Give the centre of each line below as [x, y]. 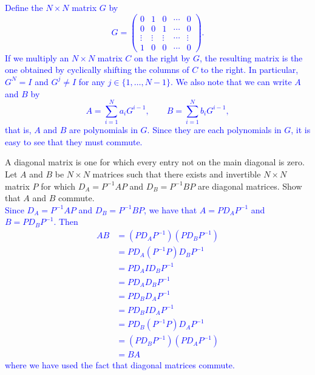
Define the [24, 7]
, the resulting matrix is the [251, 57]
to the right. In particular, [249, 70]
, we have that [171, 209]
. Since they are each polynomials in [214, 130]
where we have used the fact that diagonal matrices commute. [120, 365]
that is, [18, 130]
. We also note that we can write [231, 81]
